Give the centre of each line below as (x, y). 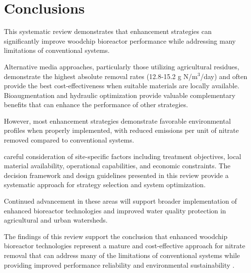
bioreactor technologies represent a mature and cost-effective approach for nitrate (125, 246)
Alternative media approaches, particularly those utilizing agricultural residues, (122, 66)
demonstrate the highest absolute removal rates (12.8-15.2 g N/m (101, 76)
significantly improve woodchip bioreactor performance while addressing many (120, 40)
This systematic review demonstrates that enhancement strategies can (108, 31)
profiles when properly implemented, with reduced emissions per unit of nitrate (121, 130)
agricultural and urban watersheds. (56, 220)
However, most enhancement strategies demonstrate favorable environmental (118, 120)
